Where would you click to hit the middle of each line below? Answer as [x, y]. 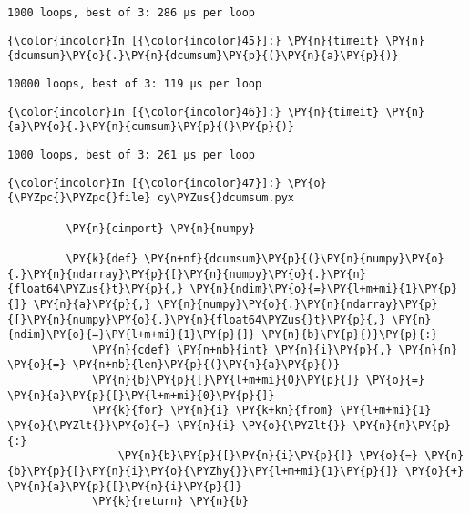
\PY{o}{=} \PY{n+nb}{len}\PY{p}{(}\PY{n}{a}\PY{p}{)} [174, 365]
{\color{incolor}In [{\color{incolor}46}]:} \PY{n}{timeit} [194, 112]
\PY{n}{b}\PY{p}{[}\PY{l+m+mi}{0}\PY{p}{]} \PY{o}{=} [259, 380]
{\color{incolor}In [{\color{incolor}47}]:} [144, 183]
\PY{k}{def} [102, 258]
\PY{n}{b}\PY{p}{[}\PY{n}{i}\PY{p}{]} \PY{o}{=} [268, 456]
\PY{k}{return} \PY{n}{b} [170, 502]
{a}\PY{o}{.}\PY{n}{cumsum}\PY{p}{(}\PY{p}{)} [151, 127]
